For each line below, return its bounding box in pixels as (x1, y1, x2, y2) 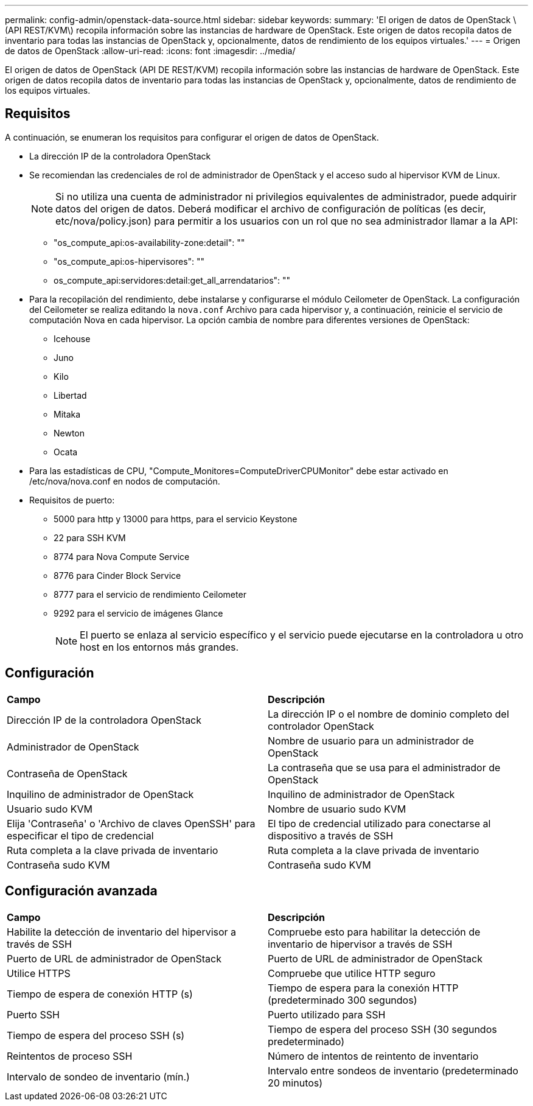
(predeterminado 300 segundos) (268, 993, 417, 1006)
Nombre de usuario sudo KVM (268, 802, 406, 815)
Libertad (54, 390, 87, 401)
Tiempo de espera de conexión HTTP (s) (7, 987, 193, 1000)
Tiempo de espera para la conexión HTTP (268, 981, 459, 994)
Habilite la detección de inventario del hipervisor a (7, 925, 237, 938)
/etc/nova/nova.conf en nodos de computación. (29, 475, 220, 486)
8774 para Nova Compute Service (54, 551, 190, 562)
